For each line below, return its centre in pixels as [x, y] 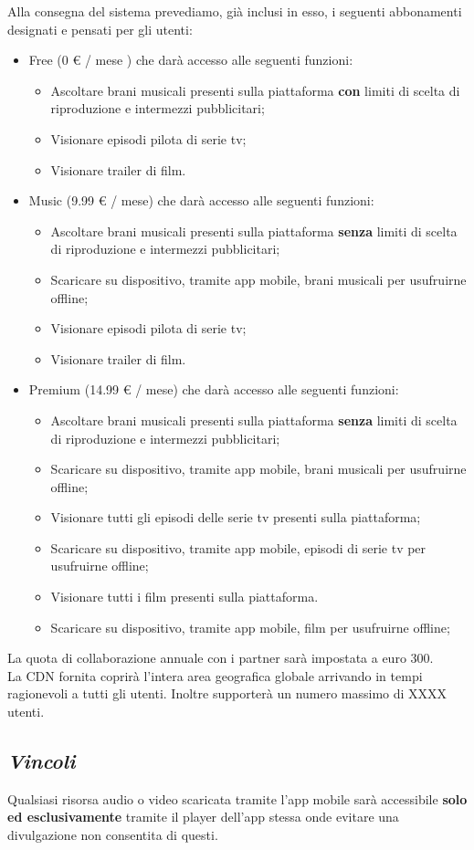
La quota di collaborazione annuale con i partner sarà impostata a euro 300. [221, 658]
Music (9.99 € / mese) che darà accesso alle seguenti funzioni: [201, 200]
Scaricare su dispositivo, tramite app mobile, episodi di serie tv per [238, 547]
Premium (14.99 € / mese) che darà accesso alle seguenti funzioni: [214, 389]
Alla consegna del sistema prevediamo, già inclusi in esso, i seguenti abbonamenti [235, 11]
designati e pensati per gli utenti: [100, 29]
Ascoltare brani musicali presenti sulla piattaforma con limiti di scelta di [255, 90]
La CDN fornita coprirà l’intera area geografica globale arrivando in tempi [215, 675]
